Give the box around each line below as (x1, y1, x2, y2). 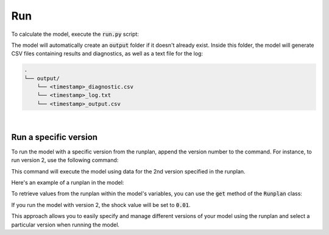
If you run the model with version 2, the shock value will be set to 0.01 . (11, 201, 191, 208)
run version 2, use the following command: (11, 156, 119, 164)
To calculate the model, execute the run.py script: (11, 30, 140, 38)
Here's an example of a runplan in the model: (11, 178, 124, 186)
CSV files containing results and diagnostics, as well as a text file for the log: (11, 50, 203, 57)
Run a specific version (11, 132, 97, 142)
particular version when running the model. (11, 221, 120, 228)
